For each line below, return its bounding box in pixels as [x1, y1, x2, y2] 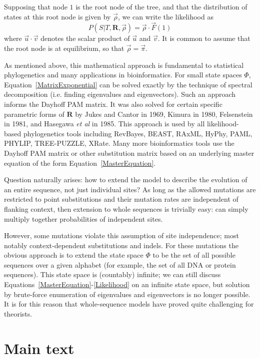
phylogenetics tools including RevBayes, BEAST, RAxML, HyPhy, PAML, [23, 128, 252, 138]
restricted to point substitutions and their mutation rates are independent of [4, 194, 238, 204]
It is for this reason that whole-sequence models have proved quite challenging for [4, 299, 254, 309]
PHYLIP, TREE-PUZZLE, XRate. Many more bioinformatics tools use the [4, 138, 234, 148]
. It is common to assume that [157, 33, 250, 43]
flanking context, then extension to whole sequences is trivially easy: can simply [4, 203, 248, 214]
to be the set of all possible [152, 250, 235, 260]
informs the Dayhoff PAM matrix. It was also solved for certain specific [4, 98, 222, 109]
